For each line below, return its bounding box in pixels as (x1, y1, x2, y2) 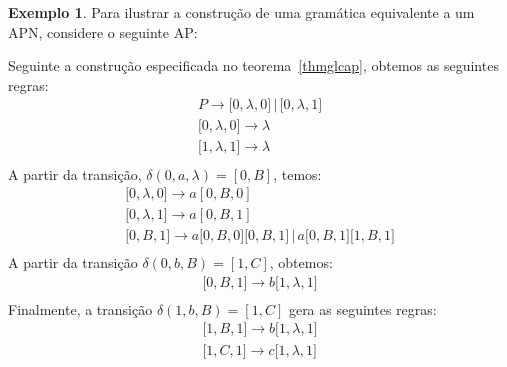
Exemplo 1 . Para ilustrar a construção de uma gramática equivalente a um (8, 2, 475, 22)
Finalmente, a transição (8, 298, 153, 319)
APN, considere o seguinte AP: (8, 21, 198, 42)
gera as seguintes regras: (288, 298, 437, 319)
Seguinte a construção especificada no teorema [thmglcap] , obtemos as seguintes (8, 55, 499, 76)
